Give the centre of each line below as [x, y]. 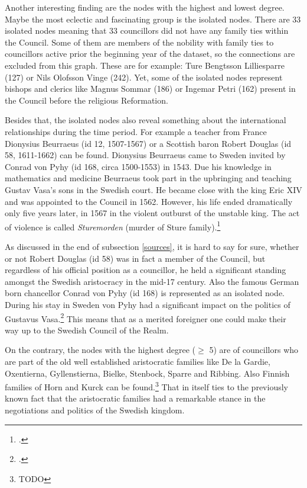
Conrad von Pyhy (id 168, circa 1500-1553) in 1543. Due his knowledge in [138, 166]
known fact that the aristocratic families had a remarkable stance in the [135, 398]
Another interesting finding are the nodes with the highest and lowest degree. [145, 7]
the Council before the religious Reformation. [86, 100]
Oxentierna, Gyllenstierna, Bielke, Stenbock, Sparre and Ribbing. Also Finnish [147, 373]
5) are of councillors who [254, 350]
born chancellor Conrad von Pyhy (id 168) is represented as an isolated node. [145, 293]
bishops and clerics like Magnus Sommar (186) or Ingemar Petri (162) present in [150, 89]
